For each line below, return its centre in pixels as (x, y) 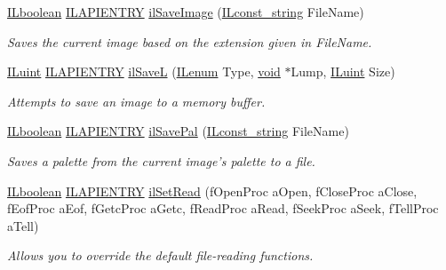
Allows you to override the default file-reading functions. (160, 255)
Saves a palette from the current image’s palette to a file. (161, 160)
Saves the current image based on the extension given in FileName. (190, 41)
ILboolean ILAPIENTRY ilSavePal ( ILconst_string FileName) (178, 131)
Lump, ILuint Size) (343, 71)
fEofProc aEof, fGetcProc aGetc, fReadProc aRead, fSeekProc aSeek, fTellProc (223, 208)
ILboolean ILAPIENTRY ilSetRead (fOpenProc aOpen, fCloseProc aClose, (212, 191)
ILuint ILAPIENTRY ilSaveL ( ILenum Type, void (144, 71)
